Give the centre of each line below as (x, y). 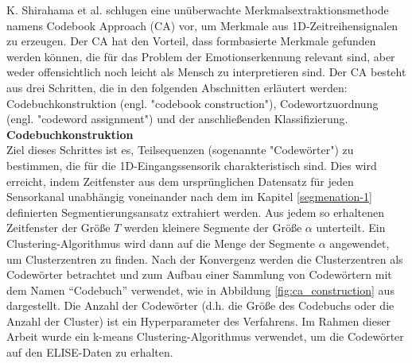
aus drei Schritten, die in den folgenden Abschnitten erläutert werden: (177, 87)
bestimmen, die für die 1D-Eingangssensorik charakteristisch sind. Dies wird (192, 165)
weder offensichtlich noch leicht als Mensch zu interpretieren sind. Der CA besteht (206, 72)
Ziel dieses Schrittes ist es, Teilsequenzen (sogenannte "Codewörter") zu (180, 150)
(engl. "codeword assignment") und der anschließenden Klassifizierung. (177, 119)
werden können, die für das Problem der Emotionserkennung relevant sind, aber (201, 56)
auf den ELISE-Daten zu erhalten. (90, 352)
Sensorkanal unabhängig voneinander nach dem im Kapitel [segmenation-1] (189, 197)
